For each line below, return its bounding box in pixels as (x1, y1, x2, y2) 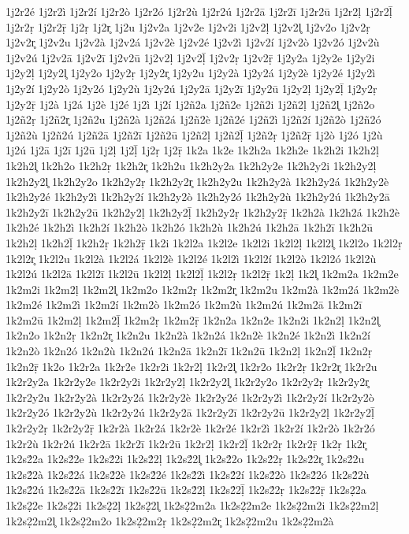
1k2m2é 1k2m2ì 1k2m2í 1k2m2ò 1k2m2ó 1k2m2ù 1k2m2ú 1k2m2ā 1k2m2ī (6, 296, 363, 313)
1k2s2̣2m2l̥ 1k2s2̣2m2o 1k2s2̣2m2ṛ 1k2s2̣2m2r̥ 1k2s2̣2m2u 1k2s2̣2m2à (6, 512, 334, 528)
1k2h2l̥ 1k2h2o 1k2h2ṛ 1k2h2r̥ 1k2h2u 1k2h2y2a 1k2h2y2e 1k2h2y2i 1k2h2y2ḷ (6, 157, 377, 173)
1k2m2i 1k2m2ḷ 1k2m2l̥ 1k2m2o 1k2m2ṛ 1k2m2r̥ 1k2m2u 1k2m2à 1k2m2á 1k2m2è (6, 280, 400, 297)
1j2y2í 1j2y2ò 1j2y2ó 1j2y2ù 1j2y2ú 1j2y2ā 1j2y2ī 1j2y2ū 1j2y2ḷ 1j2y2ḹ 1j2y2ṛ (6, 80, 377, 96)
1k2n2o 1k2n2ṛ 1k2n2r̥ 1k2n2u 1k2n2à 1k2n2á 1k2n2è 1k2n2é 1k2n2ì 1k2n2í (6, 327, 370, 343)
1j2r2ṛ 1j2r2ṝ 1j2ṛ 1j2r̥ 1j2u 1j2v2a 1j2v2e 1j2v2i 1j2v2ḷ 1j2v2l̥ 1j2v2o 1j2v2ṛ (6, 18, 370, 35)
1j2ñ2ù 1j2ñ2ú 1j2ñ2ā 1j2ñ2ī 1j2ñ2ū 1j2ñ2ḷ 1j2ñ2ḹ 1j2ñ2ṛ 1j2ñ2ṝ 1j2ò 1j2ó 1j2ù (6, 126, 383, 143)
